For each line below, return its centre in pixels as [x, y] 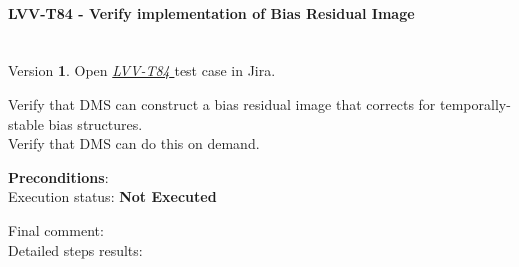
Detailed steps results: [75, 249]
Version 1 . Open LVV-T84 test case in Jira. [142, 70]
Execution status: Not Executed [112, 196]
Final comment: [56, 229]
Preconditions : [58, 176]
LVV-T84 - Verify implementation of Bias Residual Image [211, 12]
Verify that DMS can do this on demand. [134, 143]
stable [26, 123]
